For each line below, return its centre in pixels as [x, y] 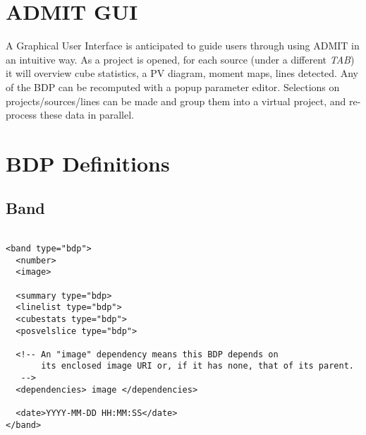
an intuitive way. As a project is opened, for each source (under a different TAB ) [180, 59]
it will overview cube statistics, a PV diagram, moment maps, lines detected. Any [182, 73]
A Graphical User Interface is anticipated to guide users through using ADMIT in [183, 46]
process [22, 115]
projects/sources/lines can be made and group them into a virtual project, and [176, 101]
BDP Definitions [88, 163]
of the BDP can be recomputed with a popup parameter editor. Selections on [173, 87]
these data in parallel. [87, 115]
